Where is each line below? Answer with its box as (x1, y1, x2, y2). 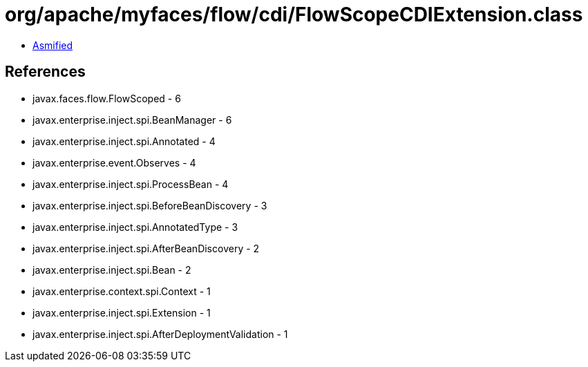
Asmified (32, 39, 73, 51)
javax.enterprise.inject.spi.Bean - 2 (32, 263, 191, 276)
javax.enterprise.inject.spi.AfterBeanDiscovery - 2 (32, 242, 260, 254)
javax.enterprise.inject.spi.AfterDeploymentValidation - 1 (32, 328, 288, 340)
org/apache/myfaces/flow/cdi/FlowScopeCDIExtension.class (5, 3, 583, 26)
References (5, 63, 86, 81)
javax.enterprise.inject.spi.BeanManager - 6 (32, 113, 232, 126)
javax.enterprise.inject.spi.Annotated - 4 (32, 135, 216, 147)
